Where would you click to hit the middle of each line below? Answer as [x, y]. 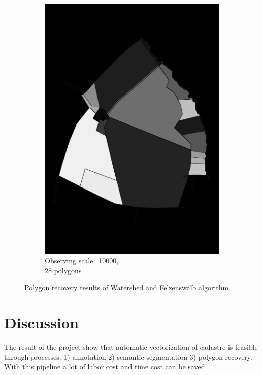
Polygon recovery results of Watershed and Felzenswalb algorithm [127, 287]
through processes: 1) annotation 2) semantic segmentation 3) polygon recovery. [128, 356]
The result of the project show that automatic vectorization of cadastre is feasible [131, 347]
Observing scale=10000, [82, 260]
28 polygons [63, 270]
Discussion [41, 322]
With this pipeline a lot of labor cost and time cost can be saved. [106, 367]
